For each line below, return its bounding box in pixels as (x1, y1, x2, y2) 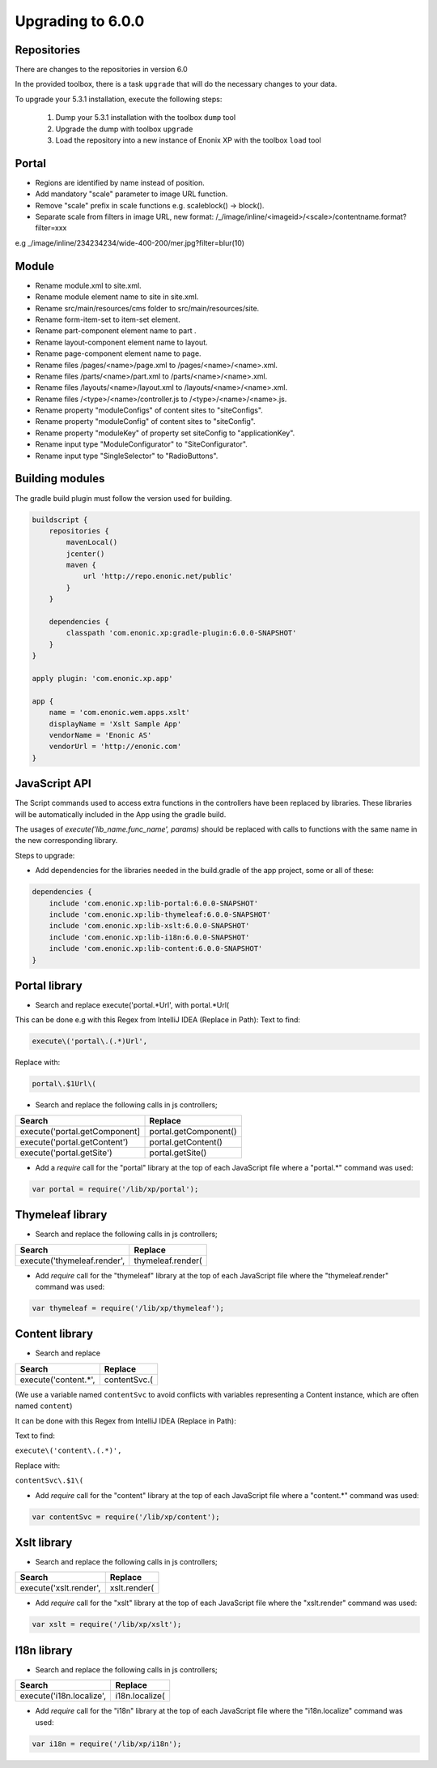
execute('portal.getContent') (19, 1136, 129, 1147)
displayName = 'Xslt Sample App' (49, 719, 182, 729)
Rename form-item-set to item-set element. (35, 315, 181, 324)
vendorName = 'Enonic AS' (49, 730, 152, 739)
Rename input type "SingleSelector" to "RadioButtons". (35, 451, 218, 460)
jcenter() (66, 549, 105, 559)
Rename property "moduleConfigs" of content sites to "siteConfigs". (35, 405, 263, 415)
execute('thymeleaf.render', (19, 1255, 125, 1266)
